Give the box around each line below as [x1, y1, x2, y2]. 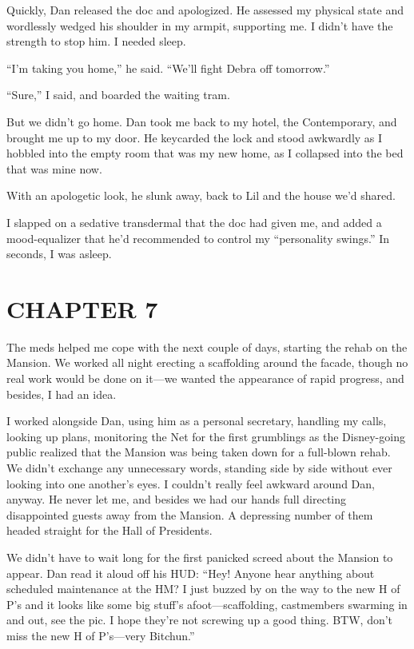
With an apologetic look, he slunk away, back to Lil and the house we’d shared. [6, 187, 396, 204]
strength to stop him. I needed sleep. [6, 33, 186, 50]
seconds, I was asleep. [6, 245, 112, 262]
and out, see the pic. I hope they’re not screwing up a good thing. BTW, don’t [6, 611, 393, 628]
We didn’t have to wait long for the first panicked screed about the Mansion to [6, 548, 393, 565]
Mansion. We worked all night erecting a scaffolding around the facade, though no [6, 354, 408, 371]
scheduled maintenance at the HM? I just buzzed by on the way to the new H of [6, 580, 400, 597]
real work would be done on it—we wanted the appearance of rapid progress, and [6, 370, 404, 387]
